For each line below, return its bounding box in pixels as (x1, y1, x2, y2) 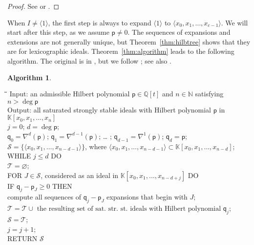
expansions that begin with (106, 192, 188, 202)
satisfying (195, 89, 224, 99)
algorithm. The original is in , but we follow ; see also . (7, 55, 171, 66)
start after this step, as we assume (7, 27, 109, 37)
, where (85, 141, 107, 151)
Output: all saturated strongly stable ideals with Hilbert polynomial (7, 104, 211, 114)
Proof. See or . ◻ (7, 1, 60, 11)
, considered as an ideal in (41, 170, 119, 180)
